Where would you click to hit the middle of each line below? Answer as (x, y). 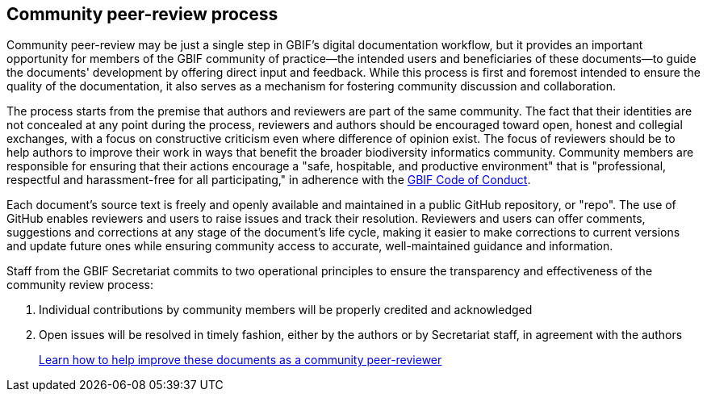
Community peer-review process (142, 14)
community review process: (80, 285)
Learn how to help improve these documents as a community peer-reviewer (241, 360)
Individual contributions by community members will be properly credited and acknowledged (286, 310)
